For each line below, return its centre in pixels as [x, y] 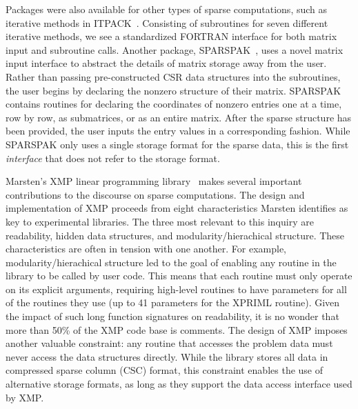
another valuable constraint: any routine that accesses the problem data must [169, 343]
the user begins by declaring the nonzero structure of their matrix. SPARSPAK [173, 90]
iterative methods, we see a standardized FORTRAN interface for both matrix [171, 36]
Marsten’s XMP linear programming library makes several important [154, 181]
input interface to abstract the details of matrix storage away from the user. [166, 63]
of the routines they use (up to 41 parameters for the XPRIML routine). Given [173, 302]
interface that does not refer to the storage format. [113, 158]
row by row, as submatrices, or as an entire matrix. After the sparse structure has [179, 117]
